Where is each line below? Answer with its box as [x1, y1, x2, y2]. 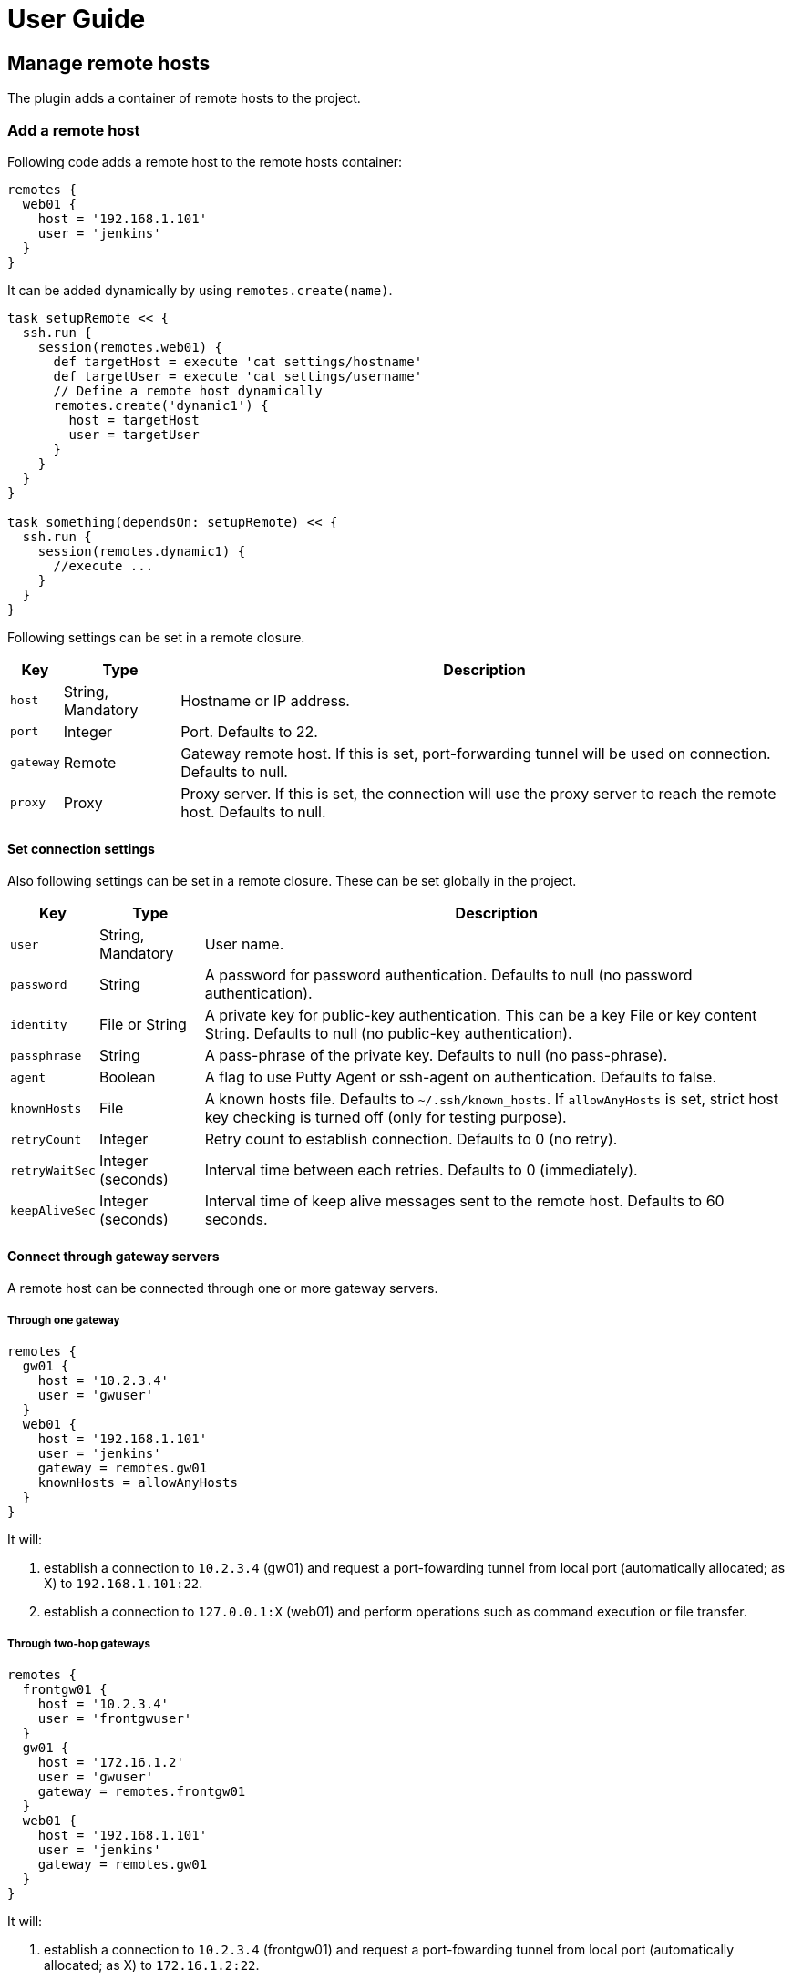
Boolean [98, 1068, 156, 1087]
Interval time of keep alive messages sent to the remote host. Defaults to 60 [204, 1192, 725, 1211]
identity [10, 1017, 67, 1031]
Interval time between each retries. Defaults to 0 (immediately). [204, 1161, 638, 1180]
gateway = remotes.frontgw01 [37, 1783, 246, 1799]
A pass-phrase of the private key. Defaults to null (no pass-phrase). [204, 1046, 668, 1065]
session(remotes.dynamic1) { [37, 543, 246, 559]
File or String [98, 1015, 187, 1034]
